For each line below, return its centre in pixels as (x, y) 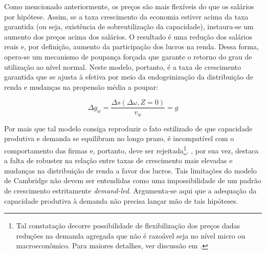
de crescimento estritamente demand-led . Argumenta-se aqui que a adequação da (130, 191)
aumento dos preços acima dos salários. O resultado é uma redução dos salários (128, 36)
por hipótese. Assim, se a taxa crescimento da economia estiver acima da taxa (126, 16)
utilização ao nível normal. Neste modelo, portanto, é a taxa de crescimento (123, 66)
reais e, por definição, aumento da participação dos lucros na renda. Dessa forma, (131, 46)
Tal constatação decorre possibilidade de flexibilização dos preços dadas (128, 226)
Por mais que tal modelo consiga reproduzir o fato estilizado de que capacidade (128, 128)
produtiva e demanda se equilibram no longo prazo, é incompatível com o (119, 138)
